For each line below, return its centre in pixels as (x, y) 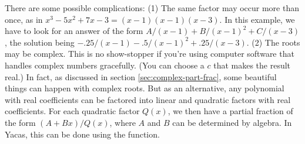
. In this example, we (257, 19)
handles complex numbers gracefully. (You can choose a (105, 65)
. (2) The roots (273, 42)
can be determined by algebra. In (232, 122)
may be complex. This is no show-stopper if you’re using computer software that (150, 54)
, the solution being (40, 42)
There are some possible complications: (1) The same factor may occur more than (152, 8)
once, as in (24, 19)
